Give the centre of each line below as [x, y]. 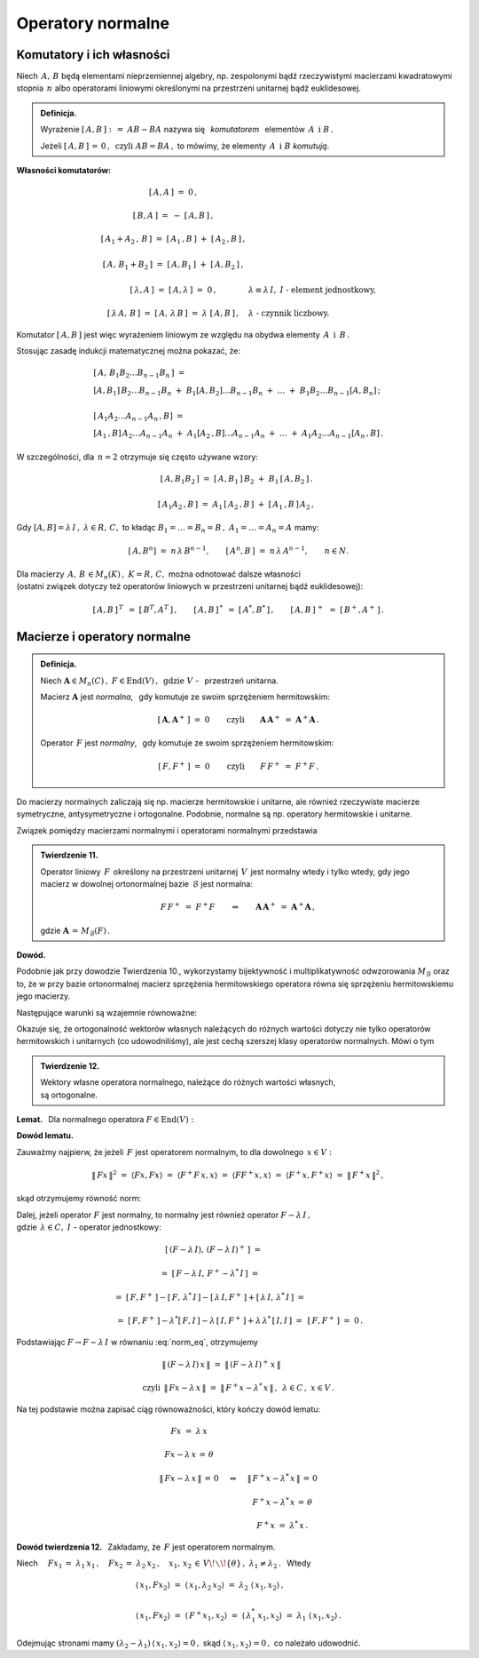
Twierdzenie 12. [70, 1065]
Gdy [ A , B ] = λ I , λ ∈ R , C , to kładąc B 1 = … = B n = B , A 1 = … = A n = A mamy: [168, 529]
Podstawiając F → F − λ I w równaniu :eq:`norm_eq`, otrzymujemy [137, 1342]
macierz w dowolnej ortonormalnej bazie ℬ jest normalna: [146, 884]
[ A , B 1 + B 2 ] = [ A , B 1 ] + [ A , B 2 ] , [173, 265]
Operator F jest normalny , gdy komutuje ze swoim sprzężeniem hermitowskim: [187, 743]
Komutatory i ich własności [93, 55]
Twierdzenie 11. [69, 855]
